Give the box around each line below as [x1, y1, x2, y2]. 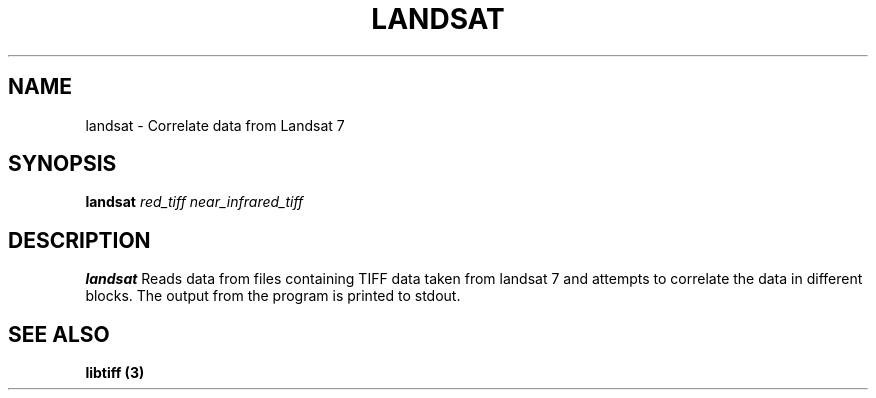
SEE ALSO [8, 321, 110, 347]
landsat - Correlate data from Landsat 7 [85, 116, 345, 134]
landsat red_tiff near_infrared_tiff [85, 193, 304, 211]
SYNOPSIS [8, 151, 117, 177]
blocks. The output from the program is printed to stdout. [85, 287, 461, 305]
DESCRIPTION [8, 227, 151, 253]
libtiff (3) [85, 364, 145, 382]
